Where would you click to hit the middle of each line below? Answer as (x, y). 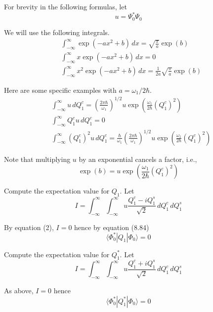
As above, (19, 290)
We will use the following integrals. (57, 32)
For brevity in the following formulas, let (65, 6)
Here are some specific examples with (60, 90)
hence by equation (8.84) (112, 227)
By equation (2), (29, 227)
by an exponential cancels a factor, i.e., (138, 159)
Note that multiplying (37, 159)
